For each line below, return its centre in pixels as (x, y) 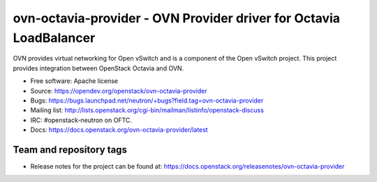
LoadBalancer (54, 38)
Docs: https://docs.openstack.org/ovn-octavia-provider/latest (119, 130)
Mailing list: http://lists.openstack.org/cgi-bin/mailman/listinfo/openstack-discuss (147, 110)
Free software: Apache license (74, 81)
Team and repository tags (70, 150)
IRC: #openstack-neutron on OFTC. (81, 120)
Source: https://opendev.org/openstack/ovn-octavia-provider (119, 91)
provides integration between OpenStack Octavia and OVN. (98, 68)
